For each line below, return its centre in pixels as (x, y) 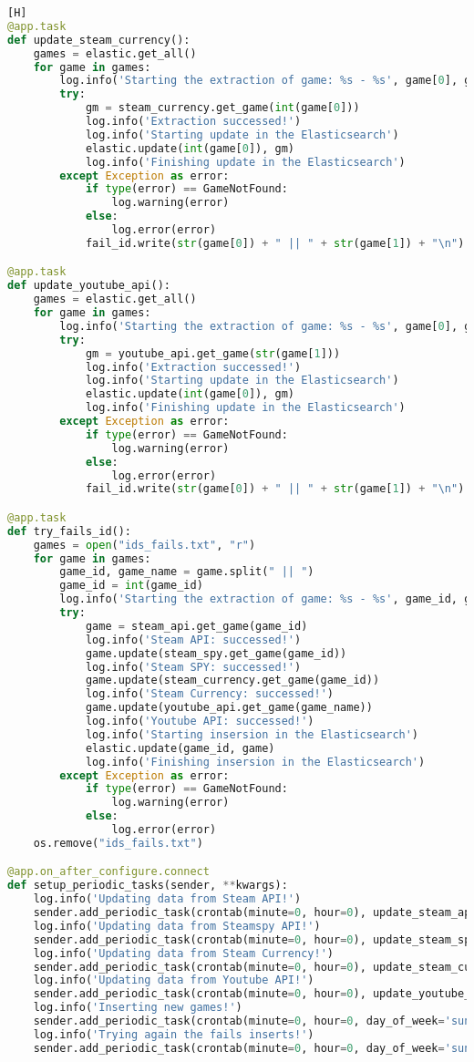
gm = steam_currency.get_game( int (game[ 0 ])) (222, 108)
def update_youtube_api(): (89, 286)
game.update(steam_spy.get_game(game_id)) (216, 653)
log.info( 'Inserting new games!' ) (138, 1008)
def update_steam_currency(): (99, 40)
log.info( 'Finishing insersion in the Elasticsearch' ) (255, 762)
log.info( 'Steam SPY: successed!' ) (193, 667)
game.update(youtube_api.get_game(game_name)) (229, 708)
